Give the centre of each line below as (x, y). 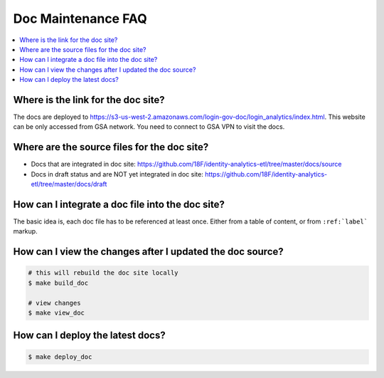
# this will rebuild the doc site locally (103, 273)
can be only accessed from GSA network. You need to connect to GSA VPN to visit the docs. (149, 127)
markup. (26, 231)
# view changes (54, 303)
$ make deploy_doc (60, 357)
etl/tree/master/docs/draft (69, 184)
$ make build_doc (58, 283)
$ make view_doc (57, 313)
